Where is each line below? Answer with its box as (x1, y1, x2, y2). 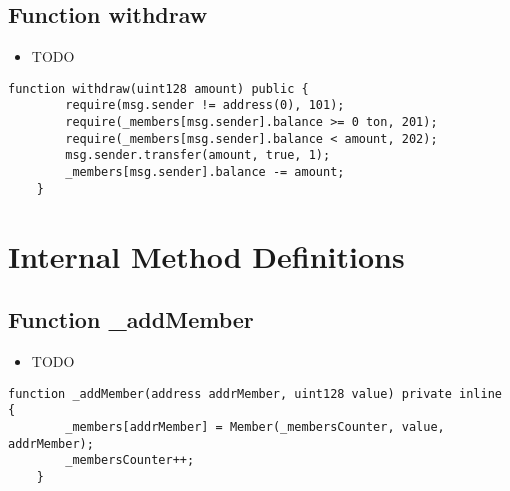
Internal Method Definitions (8, 235, 405, 276)
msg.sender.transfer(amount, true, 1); (65, 148, 331, 163)
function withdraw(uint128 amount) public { (8, 81, 309, 96)
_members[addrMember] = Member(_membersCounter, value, (65, 419, 445, 434)
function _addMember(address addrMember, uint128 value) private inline (8, 386, 502, 401)
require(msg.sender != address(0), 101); (65, 98, 345, 113)
